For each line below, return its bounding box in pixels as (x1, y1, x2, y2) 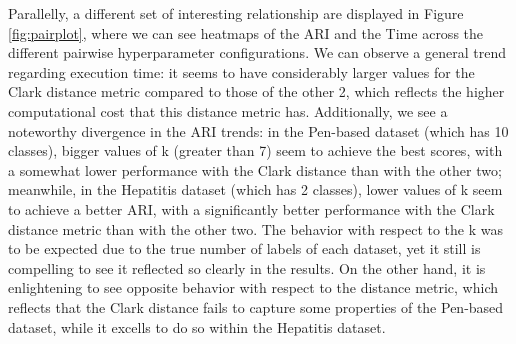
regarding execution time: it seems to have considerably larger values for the (8, 61, 475, 82)
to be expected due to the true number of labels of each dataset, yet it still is (8, 238, 481, 259)
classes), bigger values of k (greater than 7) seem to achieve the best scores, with (8, 140, 503, 161)
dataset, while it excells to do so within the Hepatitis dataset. (8, 316, 386, 337)
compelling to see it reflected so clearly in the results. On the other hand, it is (8, 257, 486, 278)
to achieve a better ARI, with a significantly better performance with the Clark (8, 198, 495, 219)
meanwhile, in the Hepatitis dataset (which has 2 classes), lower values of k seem (8, 179, 503, 200)
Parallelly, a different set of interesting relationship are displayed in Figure (8, 3, 464, 23)
